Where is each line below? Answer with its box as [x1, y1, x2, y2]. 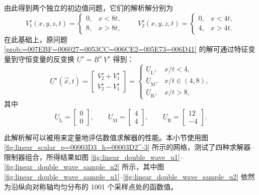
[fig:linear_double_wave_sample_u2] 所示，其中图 [4, 161, 164, 172]
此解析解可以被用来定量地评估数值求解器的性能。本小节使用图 [4, 132, 208, 142]
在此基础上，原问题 [4, 34, 67, 44]
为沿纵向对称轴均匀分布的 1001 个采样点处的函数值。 [4, 181, 178, 191]
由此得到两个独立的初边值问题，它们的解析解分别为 [4, 3, 173, 13]
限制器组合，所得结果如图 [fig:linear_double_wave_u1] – [4, 151, 184, 162]
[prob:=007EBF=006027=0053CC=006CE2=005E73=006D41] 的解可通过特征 [4, 44, 248, 54]
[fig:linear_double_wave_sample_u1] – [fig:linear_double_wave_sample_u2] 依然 [4, 171, 255, 181]
